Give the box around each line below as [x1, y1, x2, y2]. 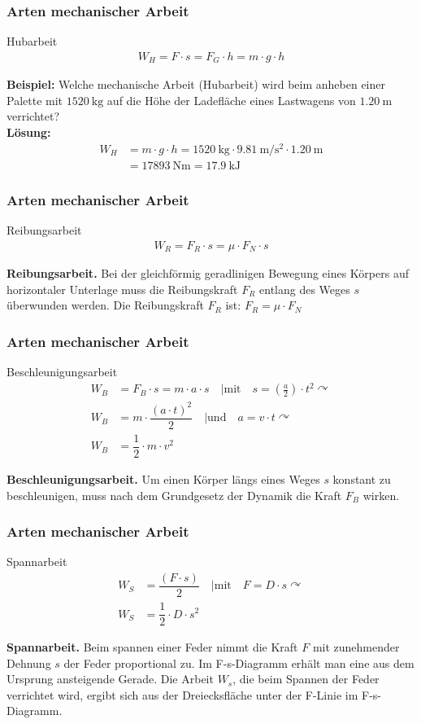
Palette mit [7, 91, 63, 108]
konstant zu [332, 470, 391, 487]
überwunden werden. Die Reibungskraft [7, 296, 204, 314]
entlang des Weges [259, 280, 350, 297]
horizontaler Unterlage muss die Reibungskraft [7, 280, 238, 297]
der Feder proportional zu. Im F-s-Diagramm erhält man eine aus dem [63, 654, 414, 671]
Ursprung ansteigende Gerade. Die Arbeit [7, 670, 214, 687]
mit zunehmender [312, 638, 400, 656]
